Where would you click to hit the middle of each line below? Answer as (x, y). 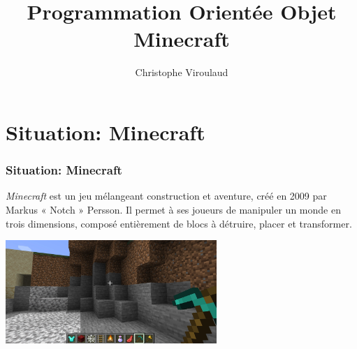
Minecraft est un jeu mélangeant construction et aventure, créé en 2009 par (166, 196)
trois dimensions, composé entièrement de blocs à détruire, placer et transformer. (179, 223)
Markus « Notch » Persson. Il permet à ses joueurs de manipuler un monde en (173, 209)
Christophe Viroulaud (182, 72)
